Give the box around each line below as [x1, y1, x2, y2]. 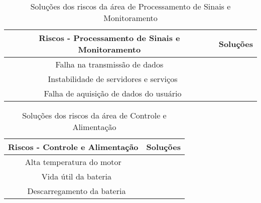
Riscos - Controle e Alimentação [8, 141, 139, 152]
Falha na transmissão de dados [55, 58, 164, 70]
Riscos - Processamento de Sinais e [39, 32, 180, 43]
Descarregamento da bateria [27, 185, 126, 196]
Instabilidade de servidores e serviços [48, 73, 178, 84]
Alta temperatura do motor [25, 156, 121, 167]
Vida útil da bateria [41, 170, 112, 182]
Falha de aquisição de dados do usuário [44, 87, 182, 99]
